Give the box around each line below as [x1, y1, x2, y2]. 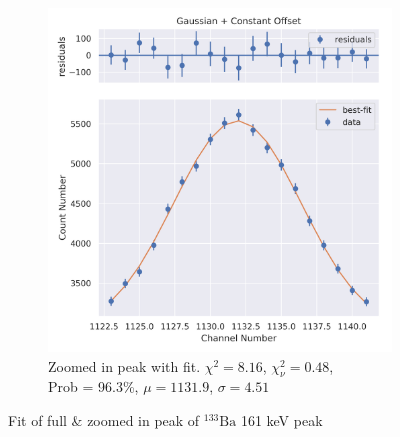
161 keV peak [240, 409, 323, 430]
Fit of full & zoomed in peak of [8, 409, 200, 430]
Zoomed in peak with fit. [48, 355, 201, 376]
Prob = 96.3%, [48, 376, 139, 397]
